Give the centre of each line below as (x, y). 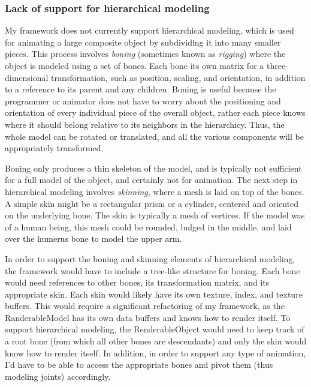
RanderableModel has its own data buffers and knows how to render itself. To (148, 317)
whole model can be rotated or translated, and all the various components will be (154, 136)
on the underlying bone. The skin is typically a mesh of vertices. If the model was (155, 215)
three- (277, 65)
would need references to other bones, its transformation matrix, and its (137, 282)
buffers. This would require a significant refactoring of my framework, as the (145, 306)
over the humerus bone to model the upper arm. (93, 238)
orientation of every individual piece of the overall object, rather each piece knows (155, 112)
